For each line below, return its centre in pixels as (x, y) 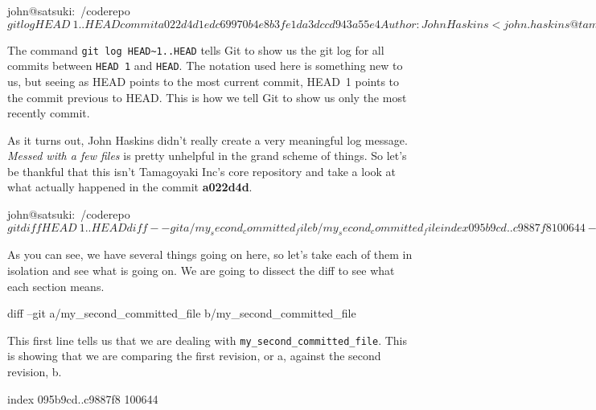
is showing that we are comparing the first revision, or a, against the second (194, 356)
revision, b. (35, 372)
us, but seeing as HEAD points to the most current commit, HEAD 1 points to (203, 81)
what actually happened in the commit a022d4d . (130, 187)
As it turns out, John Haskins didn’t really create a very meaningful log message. (208, 139)
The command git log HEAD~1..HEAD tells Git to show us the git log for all (196, 49)
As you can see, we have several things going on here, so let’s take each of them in (210, 254)
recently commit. (49, 113)
